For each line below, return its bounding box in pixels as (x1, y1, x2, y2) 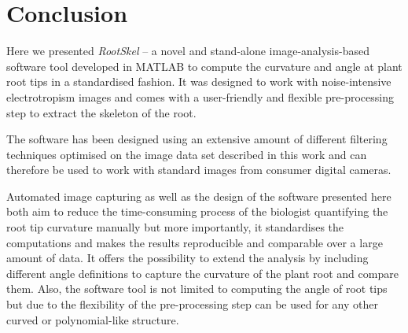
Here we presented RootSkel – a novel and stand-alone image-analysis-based (6, 43, 369, 59)
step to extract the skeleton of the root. (6, 104, 197, 120)
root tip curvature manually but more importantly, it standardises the (6, 219, 344, 235)
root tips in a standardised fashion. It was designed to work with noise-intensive (6, 73, 391, 90)
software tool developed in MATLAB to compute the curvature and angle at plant (6, 57, 402, 74)
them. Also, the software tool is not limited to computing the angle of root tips (6, 280, 388, 297)
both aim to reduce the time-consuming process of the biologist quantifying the (6, 203, 388, 220)
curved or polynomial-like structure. (6, 311, 179, 327)
